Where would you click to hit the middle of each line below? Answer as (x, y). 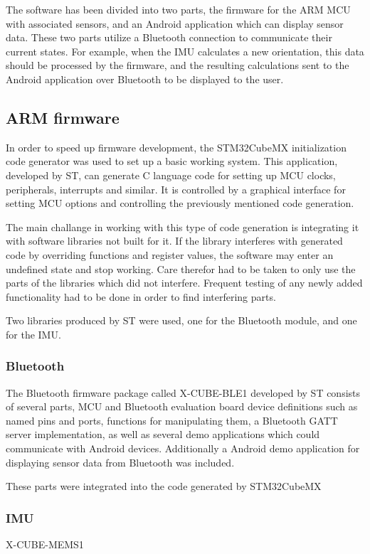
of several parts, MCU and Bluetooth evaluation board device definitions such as (182, 406)
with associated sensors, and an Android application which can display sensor (175, 23)
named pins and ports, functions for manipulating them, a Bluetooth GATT (172, 420)
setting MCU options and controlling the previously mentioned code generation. (180, 203)
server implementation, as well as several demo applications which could (163, 434)
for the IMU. (33, 334)
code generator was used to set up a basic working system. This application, (172, 161)
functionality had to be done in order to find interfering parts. (141, 296)
